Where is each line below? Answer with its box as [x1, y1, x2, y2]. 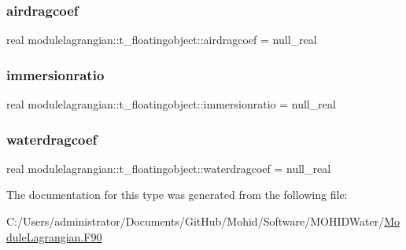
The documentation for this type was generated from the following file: [6, 186, 348, 203]
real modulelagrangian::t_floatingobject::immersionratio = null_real [6, 96, 336, 112]
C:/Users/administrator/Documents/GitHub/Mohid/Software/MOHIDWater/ [6, 213, 385, 230]
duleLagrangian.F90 [6, 228, 102, 244]
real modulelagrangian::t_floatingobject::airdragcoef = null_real [6, 31, 317, 48]
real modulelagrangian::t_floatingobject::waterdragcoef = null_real [6, 160, 331, 176]
